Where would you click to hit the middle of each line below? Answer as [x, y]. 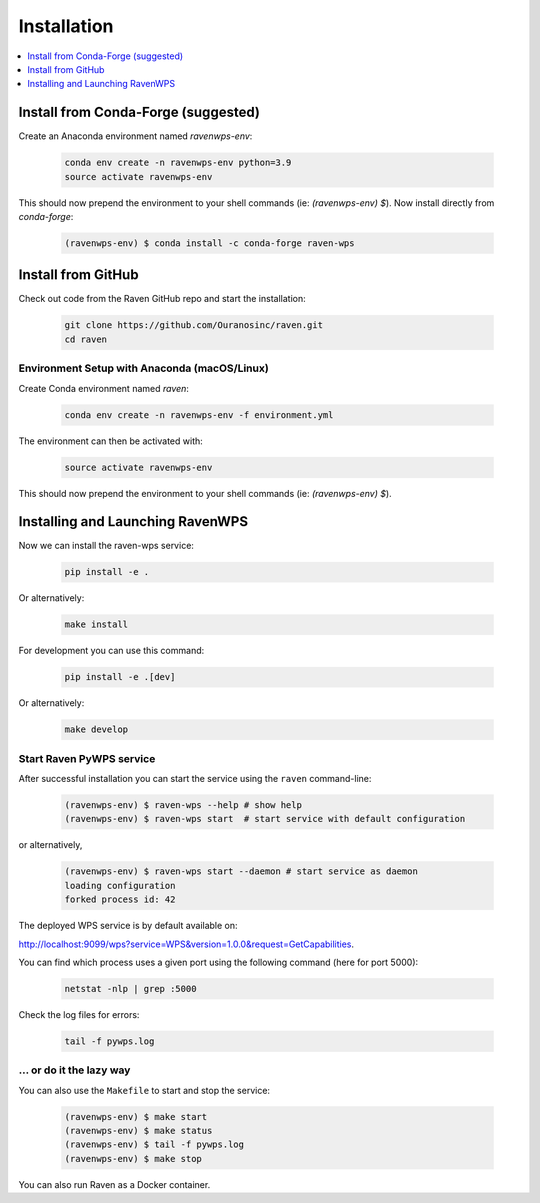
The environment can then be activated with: [111, 441]
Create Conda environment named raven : [104, 388]
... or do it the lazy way [74, 1070]
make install [96, 624]
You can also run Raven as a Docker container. [114, 1184]
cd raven [86, 339]
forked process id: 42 [120, 899]
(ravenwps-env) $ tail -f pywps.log [154, 1144]
